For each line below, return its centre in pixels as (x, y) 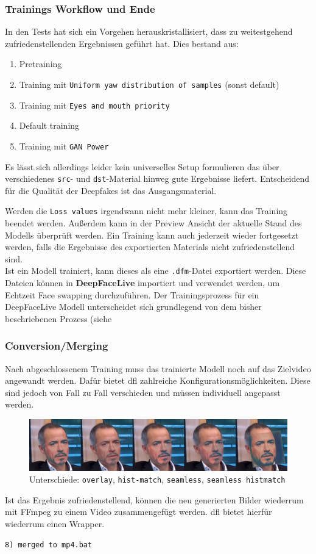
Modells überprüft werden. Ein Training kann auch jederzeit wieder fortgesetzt (152, 235)
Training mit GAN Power (64, 146)
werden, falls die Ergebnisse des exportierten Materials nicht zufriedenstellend (150, 247)
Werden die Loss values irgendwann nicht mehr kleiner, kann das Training (146, 211)
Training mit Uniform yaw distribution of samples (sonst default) (149, 84)
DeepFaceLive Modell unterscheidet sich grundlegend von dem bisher (133, 307)
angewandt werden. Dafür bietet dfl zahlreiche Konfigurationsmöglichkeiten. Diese (158, 380)
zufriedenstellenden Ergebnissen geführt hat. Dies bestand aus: (122, 43)
